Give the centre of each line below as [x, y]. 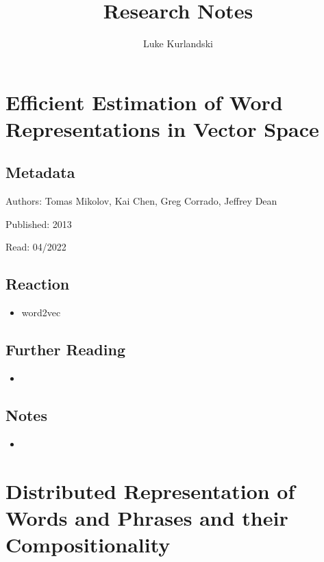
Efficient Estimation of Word [144, 102]
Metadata [40, 172]
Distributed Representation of [150, 490]
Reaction [38, 284]
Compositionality [88, 545]
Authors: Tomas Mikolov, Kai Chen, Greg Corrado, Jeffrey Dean [141, 201]
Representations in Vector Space [162, 128]
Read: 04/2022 [36, 247]
